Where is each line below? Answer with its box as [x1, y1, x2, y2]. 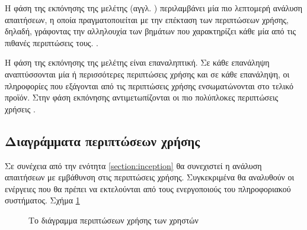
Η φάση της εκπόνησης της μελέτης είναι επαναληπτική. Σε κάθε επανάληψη [5, 56, 270, 69]
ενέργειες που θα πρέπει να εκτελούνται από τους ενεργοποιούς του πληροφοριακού [5, 182, 291, 195]
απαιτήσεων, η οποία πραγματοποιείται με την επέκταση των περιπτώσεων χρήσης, [5, 13, 289, 25]
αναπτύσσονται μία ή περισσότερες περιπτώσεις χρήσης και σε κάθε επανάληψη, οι [5, 67, 290, 80]
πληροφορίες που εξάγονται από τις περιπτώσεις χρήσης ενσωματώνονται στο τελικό [5, 79, 293, 92]
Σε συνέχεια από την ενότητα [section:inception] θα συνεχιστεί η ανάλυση [5, 159, 262, 171]
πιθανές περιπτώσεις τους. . [5, 36, 98, 48]
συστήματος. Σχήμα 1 [5, 194, 80, 206]
